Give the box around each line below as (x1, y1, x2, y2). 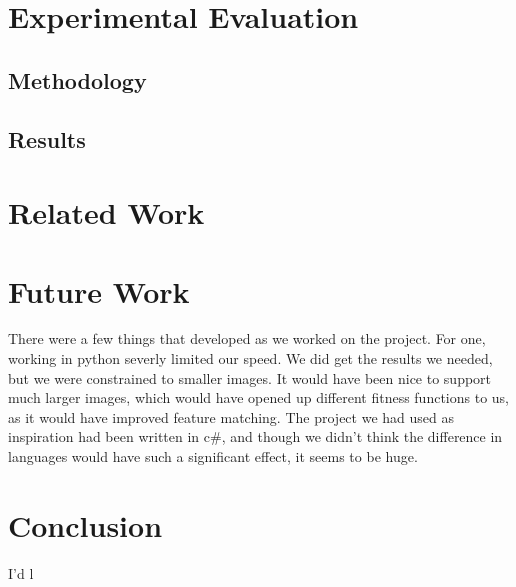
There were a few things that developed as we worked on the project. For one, (8, 328, 486, 349)
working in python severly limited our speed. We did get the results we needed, (8, 348, 493, 369)
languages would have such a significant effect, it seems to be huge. (8, 446, 418, 466)
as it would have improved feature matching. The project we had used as (8, 406, 454, 427)
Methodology (8, 64, 147, 95)
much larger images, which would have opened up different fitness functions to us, (8, 387, 509, 408)
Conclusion (8, 504, 163, 545)
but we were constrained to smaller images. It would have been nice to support (8, 367, 492, 388)
